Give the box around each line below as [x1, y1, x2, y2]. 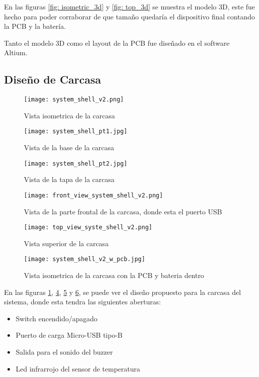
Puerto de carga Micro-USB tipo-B [15, 330, 123, 340]
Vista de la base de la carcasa [24, 142, 115, 153]
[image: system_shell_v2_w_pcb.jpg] [24, 256, 145, 263]
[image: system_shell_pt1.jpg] [24, 128, 128, 135]
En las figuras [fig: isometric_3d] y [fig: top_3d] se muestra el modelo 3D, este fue [4, 1, 255, 11]
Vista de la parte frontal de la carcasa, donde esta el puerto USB [24, 206, 222, 216]
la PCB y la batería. [4, 21, 66, 31]
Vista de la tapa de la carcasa [24, 174, 115, 185]
